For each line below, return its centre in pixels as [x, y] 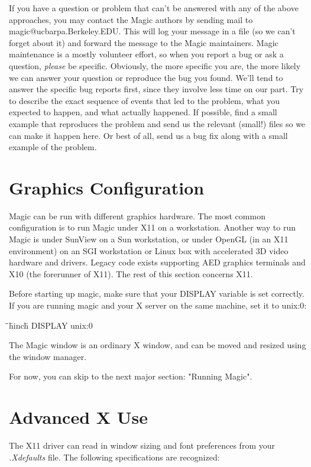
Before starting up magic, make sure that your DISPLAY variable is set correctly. [157, 294]
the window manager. [48, 356]
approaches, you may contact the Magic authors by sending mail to [131, 19]
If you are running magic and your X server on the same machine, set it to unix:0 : [158, 305]
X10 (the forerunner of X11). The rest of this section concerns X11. [131, 273]
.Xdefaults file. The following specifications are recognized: [114, 457]
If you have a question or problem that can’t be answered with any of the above [154, 8]
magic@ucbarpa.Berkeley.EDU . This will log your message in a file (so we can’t [152, 31]
